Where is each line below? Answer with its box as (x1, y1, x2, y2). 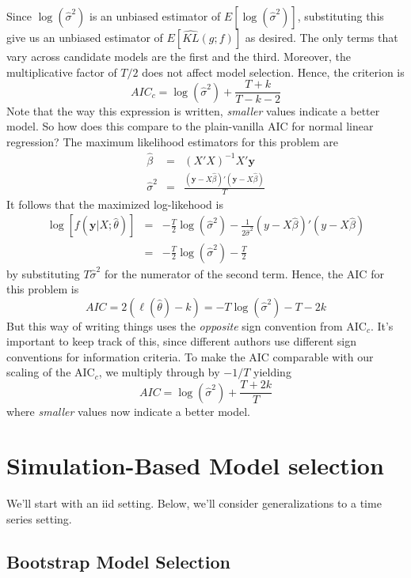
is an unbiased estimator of (89, 8, 221, 24)
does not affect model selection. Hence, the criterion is (142, 63, 405, 80)
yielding (253, 364, 291, 380)
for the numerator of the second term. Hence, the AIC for (104, 265, 384, 281)
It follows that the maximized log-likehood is (6, 195, 223, 212)
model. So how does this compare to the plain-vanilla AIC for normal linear (6, 118, 374, 134)
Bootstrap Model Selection (6, 549, 230, 573)
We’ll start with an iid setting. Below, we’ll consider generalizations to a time (6, 495, 382, 512)
